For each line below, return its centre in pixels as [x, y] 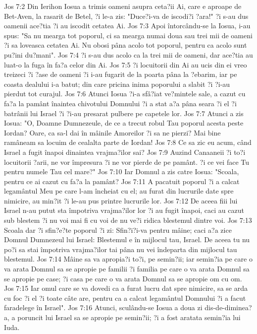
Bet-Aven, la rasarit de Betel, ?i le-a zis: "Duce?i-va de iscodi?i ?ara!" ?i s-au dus [126, 16]
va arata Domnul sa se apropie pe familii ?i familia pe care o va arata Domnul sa [127, 269]
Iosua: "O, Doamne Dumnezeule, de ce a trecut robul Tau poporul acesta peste [124, 123]
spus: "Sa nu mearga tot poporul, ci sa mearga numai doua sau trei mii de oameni [128, 35]
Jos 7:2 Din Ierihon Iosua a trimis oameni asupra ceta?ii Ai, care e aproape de [123, 6]
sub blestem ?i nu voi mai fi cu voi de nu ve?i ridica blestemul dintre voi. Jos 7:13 [128, 220]
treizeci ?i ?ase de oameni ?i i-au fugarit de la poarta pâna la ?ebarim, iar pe [121, 74]
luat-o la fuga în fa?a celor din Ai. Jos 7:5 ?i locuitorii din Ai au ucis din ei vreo [126, 64]
